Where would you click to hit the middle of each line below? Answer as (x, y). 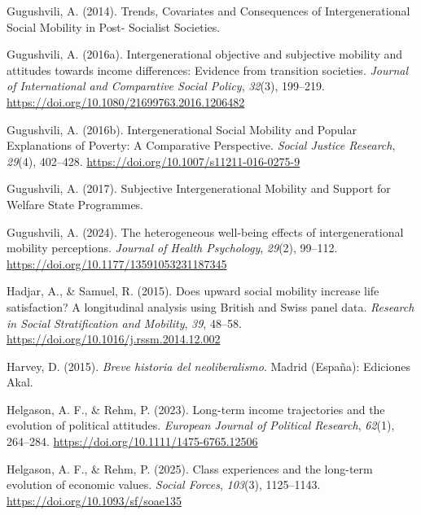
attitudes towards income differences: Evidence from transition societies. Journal (207, 70)
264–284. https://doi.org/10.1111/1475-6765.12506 (132, 441)
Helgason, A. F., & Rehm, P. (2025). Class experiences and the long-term (190, 468)
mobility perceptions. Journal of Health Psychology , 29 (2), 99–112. (172, 248)
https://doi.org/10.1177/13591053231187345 (117, 263)
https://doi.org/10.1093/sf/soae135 (94, 500)
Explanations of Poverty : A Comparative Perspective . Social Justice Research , (201, 145)
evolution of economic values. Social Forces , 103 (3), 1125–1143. (164, 484)
